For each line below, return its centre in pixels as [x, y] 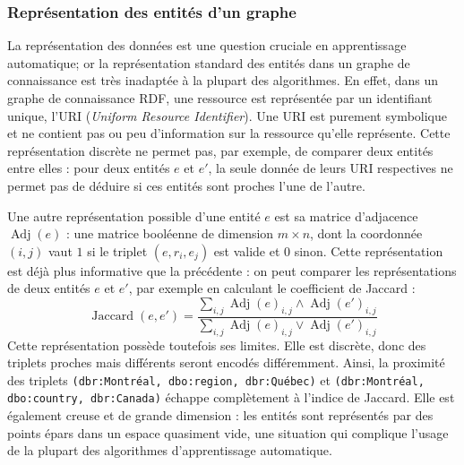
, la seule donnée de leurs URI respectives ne [331, 168]
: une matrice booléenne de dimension [170, 233]
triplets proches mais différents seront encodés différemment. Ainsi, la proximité [226, 362]
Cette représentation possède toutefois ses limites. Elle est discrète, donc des [217, 344]
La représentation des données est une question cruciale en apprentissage [207, 45]
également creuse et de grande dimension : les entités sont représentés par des [220, 415]
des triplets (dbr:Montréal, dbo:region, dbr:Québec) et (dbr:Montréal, [216, 379]
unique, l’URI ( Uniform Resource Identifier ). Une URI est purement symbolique [227, 115]
